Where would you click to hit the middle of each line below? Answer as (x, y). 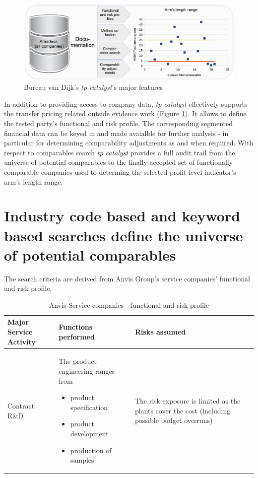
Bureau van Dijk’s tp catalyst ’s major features (94, 87)
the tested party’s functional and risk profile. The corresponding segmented (119, 123)
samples (82, 460)
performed (77, 336)
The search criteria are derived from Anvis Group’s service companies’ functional (127, 278)
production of (91, 450)
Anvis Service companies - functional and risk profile (129, 305)
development (89, 434)
